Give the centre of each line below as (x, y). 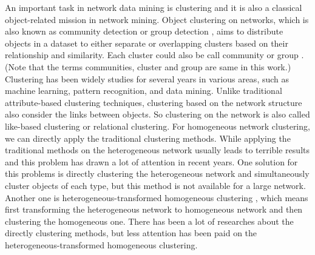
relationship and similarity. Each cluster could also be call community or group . (154, 55)
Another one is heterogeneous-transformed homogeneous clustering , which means (157, 197)
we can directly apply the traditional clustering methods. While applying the (148, 138)
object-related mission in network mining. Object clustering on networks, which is (157, 19)
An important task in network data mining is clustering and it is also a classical (154, 7)
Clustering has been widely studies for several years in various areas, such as (147, 78)
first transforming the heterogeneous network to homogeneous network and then (154, 209)
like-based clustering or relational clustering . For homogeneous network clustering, (157, 126)
